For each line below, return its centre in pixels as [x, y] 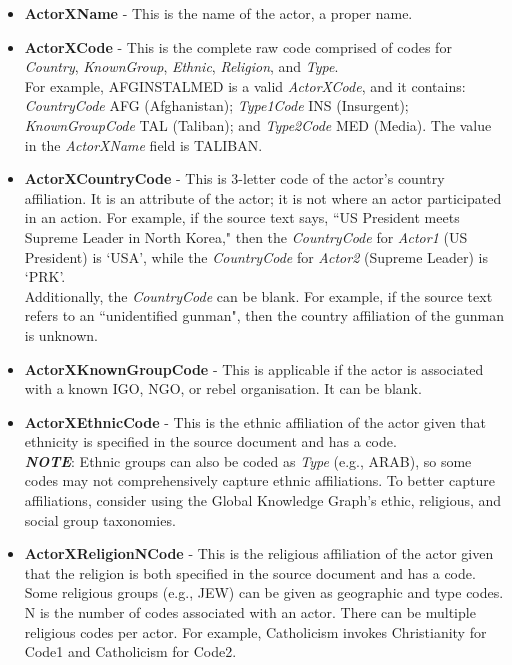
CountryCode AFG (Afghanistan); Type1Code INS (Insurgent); [216, 105]
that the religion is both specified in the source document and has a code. [250, 572]
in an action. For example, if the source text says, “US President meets [242, 217]
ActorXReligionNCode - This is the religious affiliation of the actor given [259, 553]
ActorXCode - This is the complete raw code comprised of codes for [238, 46]
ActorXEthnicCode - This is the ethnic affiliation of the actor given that [255, 421]
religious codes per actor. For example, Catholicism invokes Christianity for [255, 631]
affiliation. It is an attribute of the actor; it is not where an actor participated [263, 197]
